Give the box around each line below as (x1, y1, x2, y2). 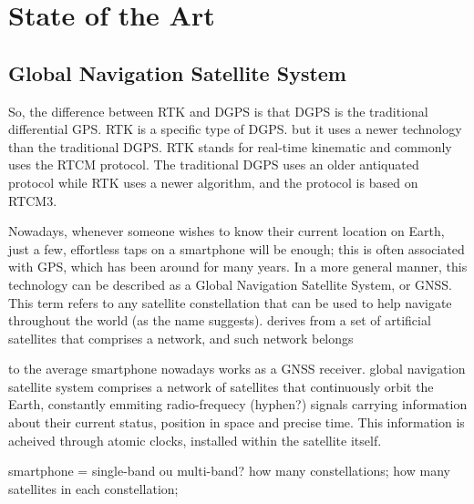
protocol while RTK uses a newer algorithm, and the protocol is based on (8, 172, 418, 191)
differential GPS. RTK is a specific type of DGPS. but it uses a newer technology (8, 119, 462, 139)
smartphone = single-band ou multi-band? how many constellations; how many (8, 461, 450, 480)
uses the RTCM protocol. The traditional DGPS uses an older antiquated (8, 155, 419, 174)
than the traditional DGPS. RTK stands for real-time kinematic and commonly (8, 137, 452, 156)
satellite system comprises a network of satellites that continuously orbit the (8, 376, 434, 396)
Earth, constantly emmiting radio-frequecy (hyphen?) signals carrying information (8, 395, 468, 414)
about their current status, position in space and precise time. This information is (8, 413, 465, 432)
